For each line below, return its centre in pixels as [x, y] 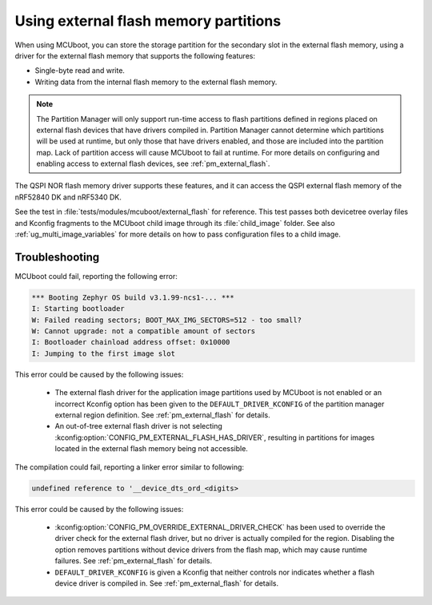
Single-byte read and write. [80, 71]
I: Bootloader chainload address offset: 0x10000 [131, 342]
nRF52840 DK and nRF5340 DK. [68, 197]
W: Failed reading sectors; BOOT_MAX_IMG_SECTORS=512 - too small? [167, 320]
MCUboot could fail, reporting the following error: [96, 276]
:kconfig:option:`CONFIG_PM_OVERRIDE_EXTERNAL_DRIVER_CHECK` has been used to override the [220, 527]
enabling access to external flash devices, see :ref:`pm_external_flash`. [153, 163]
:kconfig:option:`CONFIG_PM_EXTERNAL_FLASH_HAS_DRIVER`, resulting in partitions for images [215, 438]
